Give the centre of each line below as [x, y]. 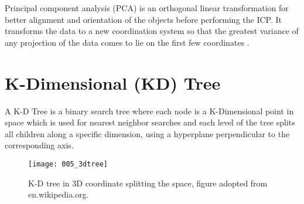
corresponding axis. [39, 145]
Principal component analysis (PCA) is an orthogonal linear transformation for [147, 8]
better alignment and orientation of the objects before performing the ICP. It [144, 19]
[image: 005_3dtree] [68, 164]
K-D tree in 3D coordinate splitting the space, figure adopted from [148, 183]
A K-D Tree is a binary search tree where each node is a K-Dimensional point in [149, 110]
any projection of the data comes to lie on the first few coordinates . [127, 42]
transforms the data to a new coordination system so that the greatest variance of [152, 31]
